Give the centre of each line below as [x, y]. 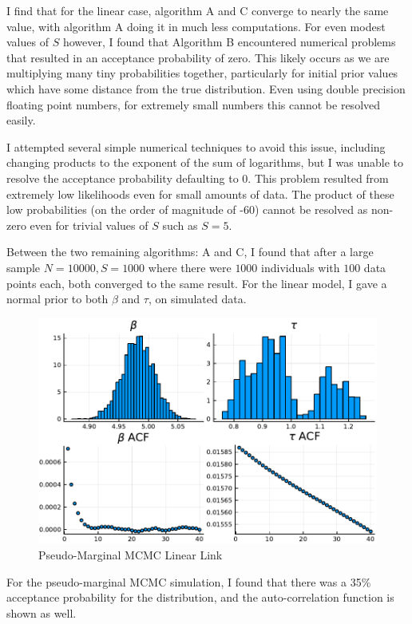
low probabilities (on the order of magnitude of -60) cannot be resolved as [187, 209]
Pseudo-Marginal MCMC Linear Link [131, 554]
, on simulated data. [197, 299]
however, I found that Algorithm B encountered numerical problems [229, 42]
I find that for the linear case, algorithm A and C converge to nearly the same [198, 10]
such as [180, 225]
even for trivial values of [89, 225]
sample [24, 267]
